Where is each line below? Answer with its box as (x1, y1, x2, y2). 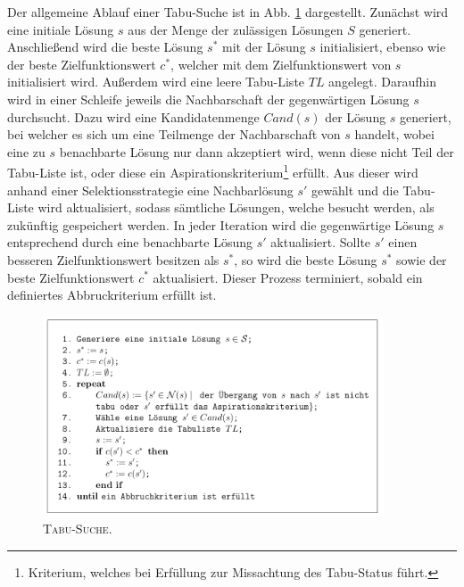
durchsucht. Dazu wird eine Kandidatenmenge (7, 107, 260, 126)
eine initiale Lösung (7, 20, 114, 38)
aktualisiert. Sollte (270, 233, 371, 252)
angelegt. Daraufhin (328, 72, 436, 91)
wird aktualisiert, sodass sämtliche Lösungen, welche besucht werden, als (37, 198, 435, 217)
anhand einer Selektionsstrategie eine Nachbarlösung (7, 180, 294, 199)
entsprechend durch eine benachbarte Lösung (7, 233, 253, 252)
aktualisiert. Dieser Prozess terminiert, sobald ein (153, 268, 423, 286)
